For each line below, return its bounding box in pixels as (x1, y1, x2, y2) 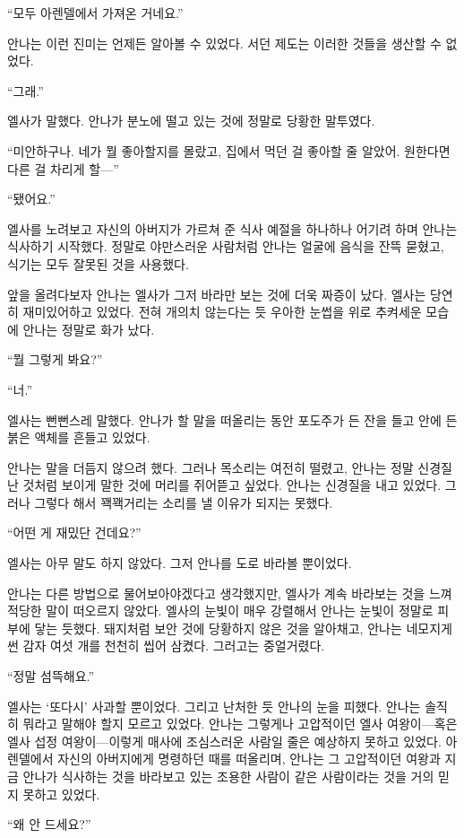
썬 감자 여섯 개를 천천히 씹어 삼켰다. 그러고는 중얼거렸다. (7, 636, 325, 655)
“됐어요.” (7, 189, 56, 208)
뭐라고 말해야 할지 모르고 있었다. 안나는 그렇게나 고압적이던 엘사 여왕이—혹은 (22, 714, 458, 733)
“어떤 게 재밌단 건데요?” (7, 523, 142, 542)
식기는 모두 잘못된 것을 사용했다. (7, 254, 189, 273)
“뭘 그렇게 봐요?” (7, 350, 103, 369)
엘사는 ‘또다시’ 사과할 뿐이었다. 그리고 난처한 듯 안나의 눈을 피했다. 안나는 (7, 696, 421, 715)
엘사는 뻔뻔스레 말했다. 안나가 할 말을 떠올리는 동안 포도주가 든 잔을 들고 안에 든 (7, 410, 458, 429)
